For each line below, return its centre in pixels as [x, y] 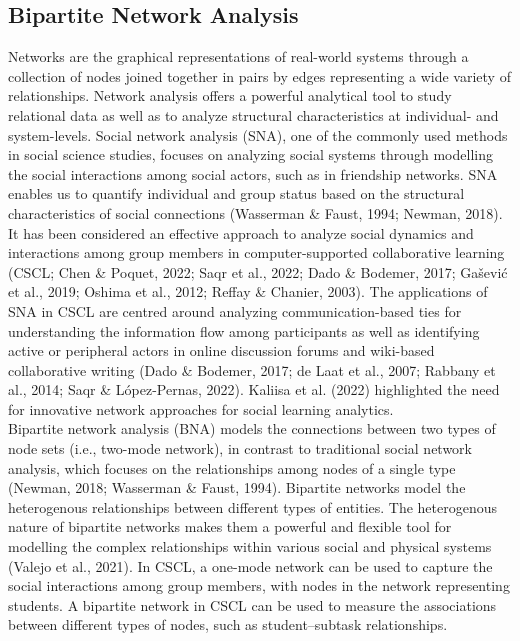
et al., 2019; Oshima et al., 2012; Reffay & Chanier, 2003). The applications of [248, 291]
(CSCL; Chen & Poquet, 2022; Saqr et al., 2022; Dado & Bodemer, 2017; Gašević [258, 271]
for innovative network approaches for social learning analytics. [201, 408]
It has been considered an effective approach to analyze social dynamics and [241, 232]
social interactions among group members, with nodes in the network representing [259, 585]
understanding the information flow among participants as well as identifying [244, 330]
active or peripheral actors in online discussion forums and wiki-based [221, 350]
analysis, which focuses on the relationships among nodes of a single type [232, 467]
